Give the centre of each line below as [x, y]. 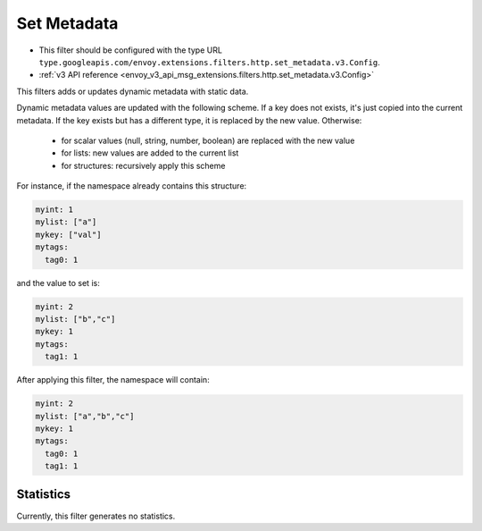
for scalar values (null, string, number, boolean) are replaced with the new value [208, 140]
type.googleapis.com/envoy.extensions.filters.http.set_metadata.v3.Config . [209, 62]
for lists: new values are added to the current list [150, 153]
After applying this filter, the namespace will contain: [113, 380]
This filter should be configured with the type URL [131, 50]
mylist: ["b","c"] [75, 319]
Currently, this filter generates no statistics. [96, 516]
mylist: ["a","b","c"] [85, 416]
